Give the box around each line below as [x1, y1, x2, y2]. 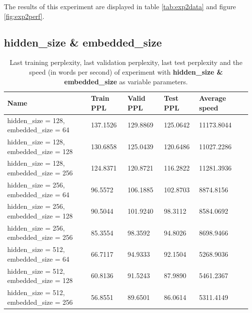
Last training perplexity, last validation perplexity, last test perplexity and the [9, 57, 243, 67]
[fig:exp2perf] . [4, 11, 45, 21]
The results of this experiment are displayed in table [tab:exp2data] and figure [4, 1, 236, 11]
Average [199, 93, 226, 103]
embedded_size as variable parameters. [64, 76, 188, 86]
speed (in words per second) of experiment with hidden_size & [29, 66, 223, 77]
